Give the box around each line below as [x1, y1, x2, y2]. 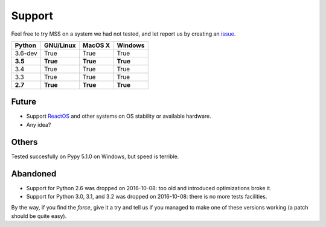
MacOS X [82, 41, 110, 50]
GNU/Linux [44, 41, 76, 50]
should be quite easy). [11, 212, 67, 220]
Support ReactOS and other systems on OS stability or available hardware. [26, 112, 211, 120]
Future [11, 97, 37, 107]
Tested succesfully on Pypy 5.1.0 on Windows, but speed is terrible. [11, 153, 179, 160]
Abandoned [11, 168, 57, 179]
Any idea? [26, 121, 51, 128]
